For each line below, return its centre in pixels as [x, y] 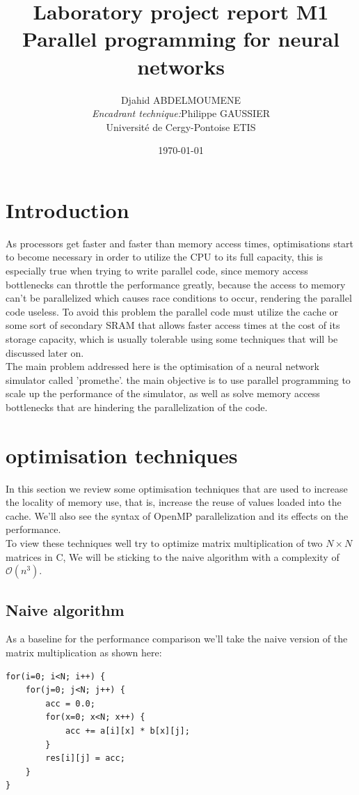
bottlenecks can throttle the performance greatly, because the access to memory [176, 284]
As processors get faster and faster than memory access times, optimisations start [180, 243]
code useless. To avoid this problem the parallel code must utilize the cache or [172, 311]
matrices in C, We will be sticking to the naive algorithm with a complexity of [173, 556]
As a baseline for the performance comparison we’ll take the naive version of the [177, 639]
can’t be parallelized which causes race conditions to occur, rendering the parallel [179, 298]
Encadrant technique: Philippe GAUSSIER [181, 113]
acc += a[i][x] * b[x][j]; [127, 731]
